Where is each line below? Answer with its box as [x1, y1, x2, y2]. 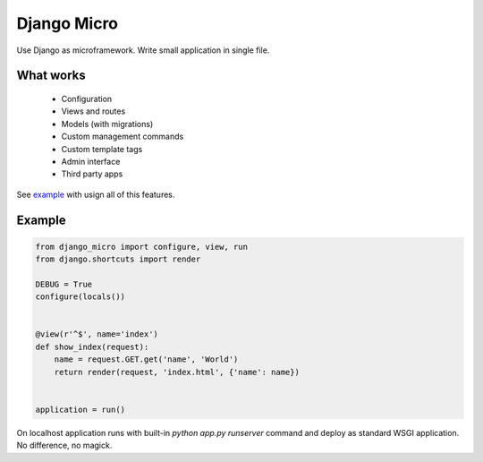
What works [16, 68, 86, 83]
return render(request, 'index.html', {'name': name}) [54, 367, 300, 377]
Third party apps [61, 168, 123, 179]
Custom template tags [61, 143, 143, 154]
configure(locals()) [35, 292, 125, 302]
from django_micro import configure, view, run [35, 242, 248, 252]
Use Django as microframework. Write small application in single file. [16, 45, 270, 56]
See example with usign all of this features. [16, 189, 175, 200]
